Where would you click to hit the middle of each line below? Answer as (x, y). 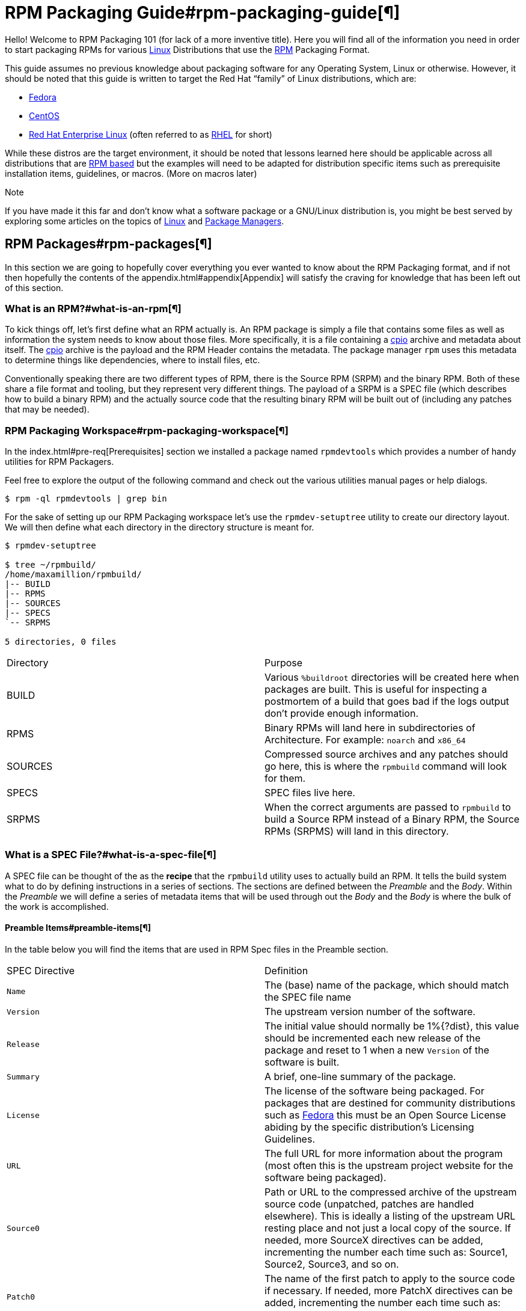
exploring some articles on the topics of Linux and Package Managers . (145, 221)
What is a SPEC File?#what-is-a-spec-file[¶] (111, 855)
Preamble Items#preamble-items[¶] (78, 928)
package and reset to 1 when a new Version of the (377, 1050)
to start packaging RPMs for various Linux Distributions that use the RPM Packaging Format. (187, 49)
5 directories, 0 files (61, 642)
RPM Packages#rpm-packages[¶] (109, 244)
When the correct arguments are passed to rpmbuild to (388, 807)
